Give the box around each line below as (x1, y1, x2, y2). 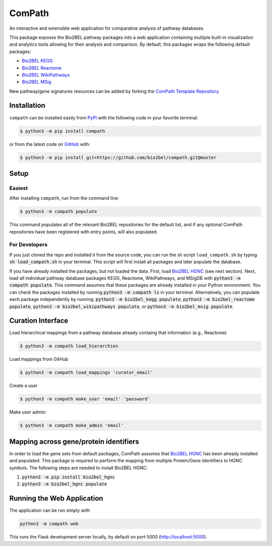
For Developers (9, 241, 48, 248)
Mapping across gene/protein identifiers (9, 437, 140, 446)
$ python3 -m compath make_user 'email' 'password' (20, 396, 151, 402)
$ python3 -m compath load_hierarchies (20, 343, 118, 349)
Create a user (9, 383, 38, 389)
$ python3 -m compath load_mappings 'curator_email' (20, 370, 153, 376)
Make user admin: (9, 409, 47, 415)
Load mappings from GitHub (9, 356, 69, 362)
